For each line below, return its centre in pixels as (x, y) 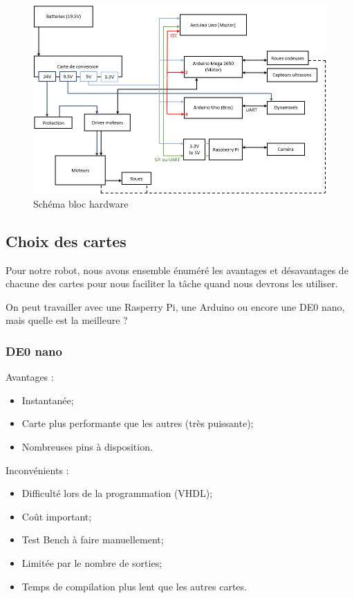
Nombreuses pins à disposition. (87, 447)
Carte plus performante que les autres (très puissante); (138, 423)
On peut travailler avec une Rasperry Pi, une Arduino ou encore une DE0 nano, (175, 306)
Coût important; (57, 516)
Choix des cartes (66, 241)
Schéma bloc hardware (81, 203)
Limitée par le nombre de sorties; (92, 563)
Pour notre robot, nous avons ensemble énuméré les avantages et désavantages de (177, 270)
